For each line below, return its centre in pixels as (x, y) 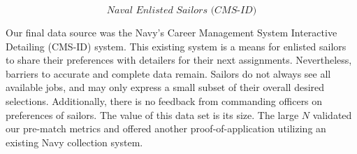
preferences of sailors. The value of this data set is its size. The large (152, 114)
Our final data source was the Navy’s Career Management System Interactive (172, 32)
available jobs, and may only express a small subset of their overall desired (165, 87)
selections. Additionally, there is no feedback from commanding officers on (164, 100)
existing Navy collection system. (74, 142)
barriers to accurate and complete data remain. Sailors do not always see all (168, 73)
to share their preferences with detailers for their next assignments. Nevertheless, (179, 60)
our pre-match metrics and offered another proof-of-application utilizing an (166, 128)
